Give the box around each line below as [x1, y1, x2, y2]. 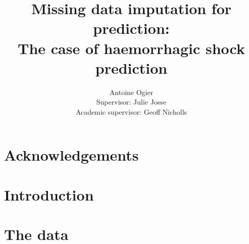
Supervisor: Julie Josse [96, 96, 167, 107]
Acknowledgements [4, 144, 139, 165]
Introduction [4, 184, 94, 205]
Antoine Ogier [109, 86, 154, 97]
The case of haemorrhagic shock [18, 37, 245, 58]
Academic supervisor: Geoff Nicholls [75, 106, 187, 117]
